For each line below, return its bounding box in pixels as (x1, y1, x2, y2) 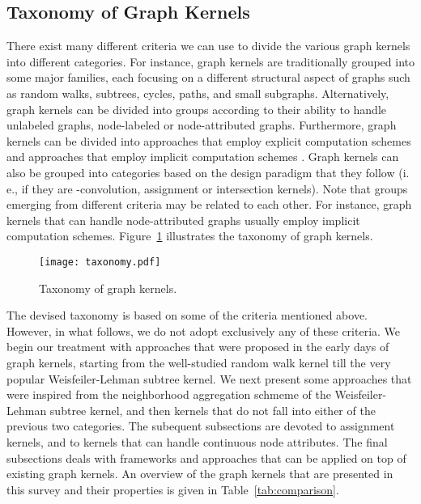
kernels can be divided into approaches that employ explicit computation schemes (6, 132, 411, 149)
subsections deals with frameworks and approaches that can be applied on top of (6, 449, 406, 466)
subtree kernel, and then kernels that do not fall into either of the (49, 401, 376, 418)
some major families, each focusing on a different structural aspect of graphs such (6, 69, 410, 86)
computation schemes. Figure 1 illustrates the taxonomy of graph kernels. (6, 227, 373, 244)
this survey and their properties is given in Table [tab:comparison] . (6, 481, 339, 498)
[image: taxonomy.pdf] (39, 256, 161, 268)
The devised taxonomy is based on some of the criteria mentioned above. (6, 307, 368, 324)
